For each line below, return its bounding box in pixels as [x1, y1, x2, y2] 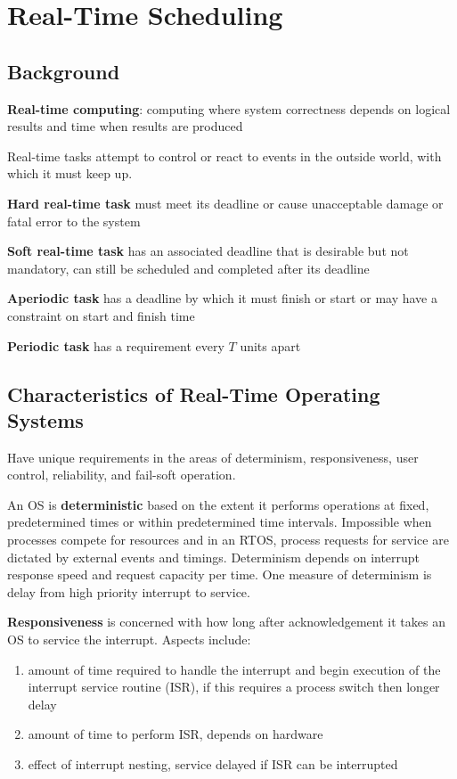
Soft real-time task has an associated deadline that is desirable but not [7, 242, 409, 260]
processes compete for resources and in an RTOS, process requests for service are [7, 530, 449, 549]
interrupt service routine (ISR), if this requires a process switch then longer [28, 677, 440, 696]
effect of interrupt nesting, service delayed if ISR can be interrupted [28, 755, 398, 774]
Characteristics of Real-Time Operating [7, 380, 380, 407]
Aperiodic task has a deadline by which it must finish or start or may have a [7, 289, 437, 307]
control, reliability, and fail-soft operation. [7, 465, 236, 484]
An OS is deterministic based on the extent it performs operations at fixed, [7, 495, 429, 513]
